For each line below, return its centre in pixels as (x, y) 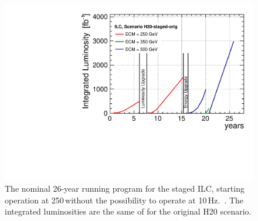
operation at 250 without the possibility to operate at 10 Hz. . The (124, 200)
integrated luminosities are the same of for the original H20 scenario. (128, 211)
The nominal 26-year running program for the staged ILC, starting (125, 188)
